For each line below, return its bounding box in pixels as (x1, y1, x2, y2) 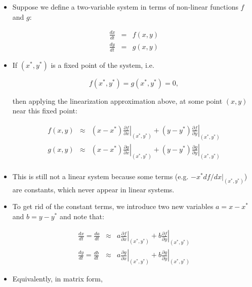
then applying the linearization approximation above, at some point (12, 95, 223, 106)
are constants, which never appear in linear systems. (12, 184, 175, 194)
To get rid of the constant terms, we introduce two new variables (12, 201, 214, 212)
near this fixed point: (12, 105, 77, 116)
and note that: (59, 211, 104, 221)
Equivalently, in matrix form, (12, 273, 103, 284)
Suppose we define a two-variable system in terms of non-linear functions (12, 2, 238, 12)
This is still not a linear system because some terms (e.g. (12, 171, 189, 181)
